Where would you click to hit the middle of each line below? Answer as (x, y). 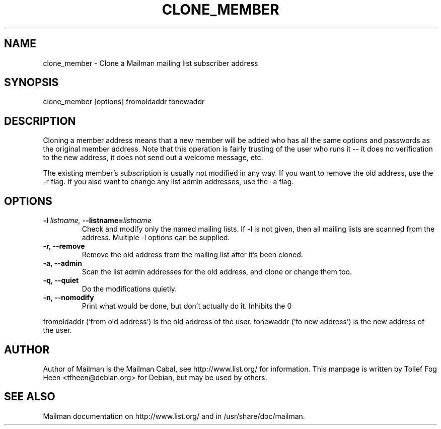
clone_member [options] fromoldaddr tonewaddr (124, 102)
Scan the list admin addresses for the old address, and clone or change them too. (217, 272)
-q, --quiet (61, 280)
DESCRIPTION (40, 121)
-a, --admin (62, 263)
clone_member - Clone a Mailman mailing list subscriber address (151, 63)
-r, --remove (64, 246)
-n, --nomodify (68, 298)
